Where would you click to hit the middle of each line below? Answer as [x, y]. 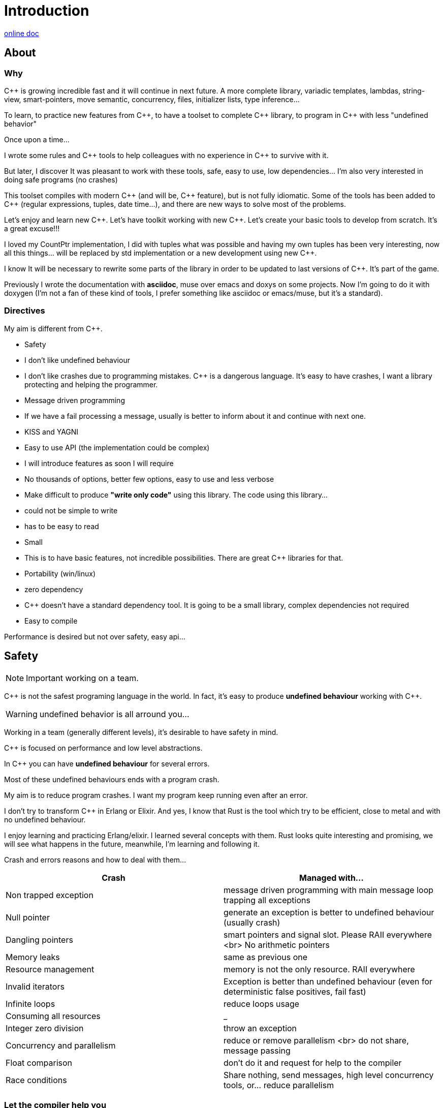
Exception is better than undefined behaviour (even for [328, 981]
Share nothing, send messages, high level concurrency [329, 1075]
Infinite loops [30, 1004]
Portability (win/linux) [60, 573]
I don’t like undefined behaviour [77, 360]
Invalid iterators [35, 986]
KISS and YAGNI [52, 432]
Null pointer [28, 917]
